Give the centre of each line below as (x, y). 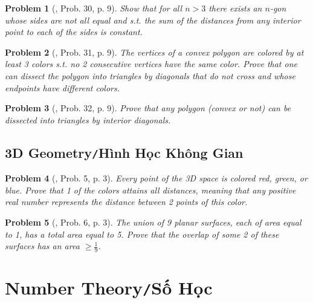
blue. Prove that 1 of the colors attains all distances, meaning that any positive (150, 190)
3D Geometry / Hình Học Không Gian (124, 152)
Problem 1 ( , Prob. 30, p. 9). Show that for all (94, 8)
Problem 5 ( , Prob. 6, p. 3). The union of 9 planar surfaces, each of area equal (153, 222)
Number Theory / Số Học (109, 288)
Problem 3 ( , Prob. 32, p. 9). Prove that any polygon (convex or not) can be (148, 108)
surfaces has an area (42, 246)
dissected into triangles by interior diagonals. (88, 119)
